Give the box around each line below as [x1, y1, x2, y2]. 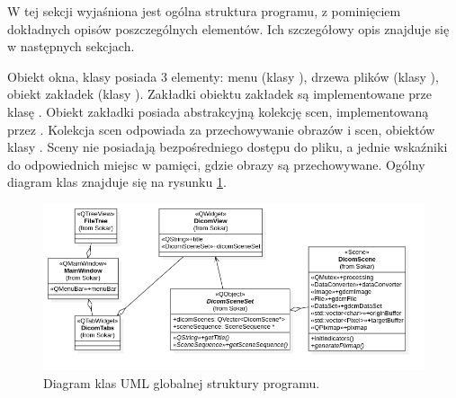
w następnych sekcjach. [7, 37, 135, 56]
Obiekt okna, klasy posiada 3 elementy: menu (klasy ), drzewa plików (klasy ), [7, 66, 439, 85]
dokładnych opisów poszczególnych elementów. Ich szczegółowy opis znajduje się [7, 19, 450, 38]
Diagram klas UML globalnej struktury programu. [43, 373, 320, 392]
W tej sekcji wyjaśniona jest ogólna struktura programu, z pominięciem [7, 2, 401, 20]
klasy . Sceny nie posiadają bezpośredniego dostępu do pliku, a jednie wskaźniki [7, 137, 448, 156]
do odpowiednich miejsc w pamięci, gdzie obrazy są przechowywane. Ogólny [7, 155, 425, 173]
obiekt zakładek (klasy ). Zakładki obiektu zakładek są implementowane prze [7, 84, 433, 103]
